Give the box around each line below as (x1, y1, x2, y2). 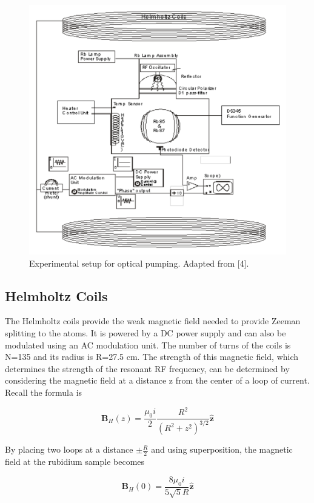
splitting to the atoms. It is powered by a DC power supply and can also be (5, 326, 286, 339)
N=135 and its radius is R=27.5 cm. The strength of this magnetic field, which (5, 350, 299, 363)
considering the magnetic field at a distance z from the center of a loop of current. (5, 374, 310, 387)
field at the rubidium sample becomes (5, 455, 145, 468)
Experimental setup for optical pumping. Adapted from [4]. (29, 256, 249, 269)
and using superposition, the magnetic (151, 443, 293, 456)
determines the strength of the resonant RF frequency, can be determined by (5, 362, 290, 375)
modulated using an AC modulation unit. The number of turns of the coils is (5, 338, 291, 351)
